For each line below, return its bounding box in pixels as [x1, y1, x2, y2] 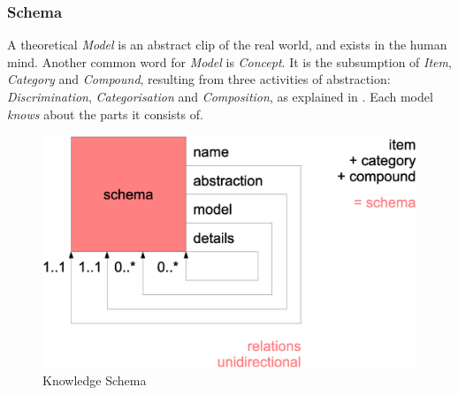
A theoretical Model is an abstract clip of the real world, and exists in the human [7, 35, 447, 54]
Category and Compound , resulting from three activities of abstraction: [7, 70, 391, 88]
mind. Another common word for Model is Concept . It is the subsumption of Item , [7, 52, 452, 71]
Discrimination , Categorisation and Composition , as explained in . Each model [7, 87, 433, 105]
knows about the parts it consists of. [7, 104, 203, 123]
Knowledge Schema [42, 371, 147, 390]
